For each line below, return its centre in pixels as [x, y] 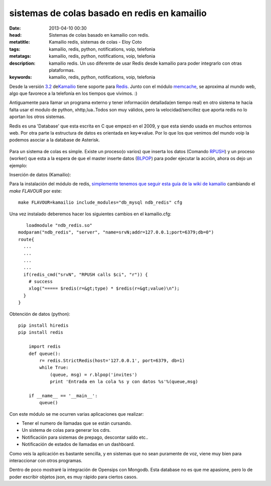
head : [16, 35]
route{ [26, 239]
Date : [15, 28]
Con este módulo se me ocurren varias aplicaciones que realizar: [77, 414]
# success [40, 282]
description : [22, 63]
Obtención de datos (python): [40, 314]
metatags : [20, 56]
